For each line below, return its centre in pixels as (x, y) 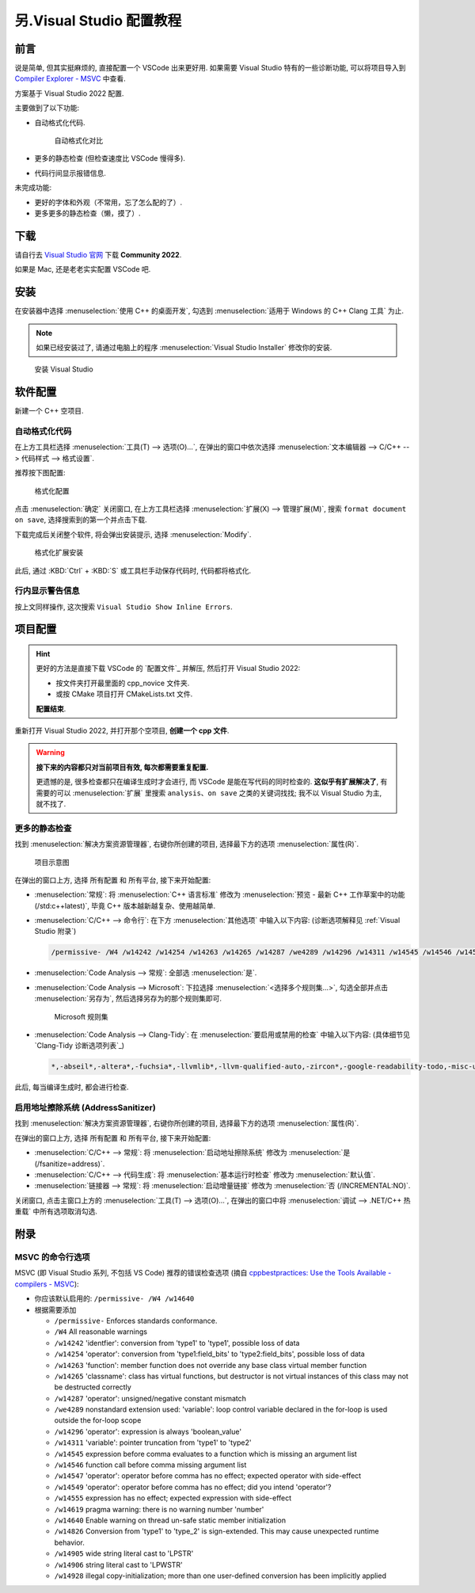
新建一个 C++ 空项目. (49, 411)
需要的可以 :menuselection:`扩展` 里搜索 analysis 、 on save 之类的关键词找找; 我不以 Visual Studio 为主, (209, 793)
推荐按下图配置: (40, 473)
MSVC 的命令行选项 (52, 1257)
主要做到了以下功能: (47, 108)
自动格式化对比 (78, 141)
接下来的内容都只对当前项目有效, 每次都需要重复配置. (122, 767)
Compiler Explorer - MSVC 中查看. (70, 78)
